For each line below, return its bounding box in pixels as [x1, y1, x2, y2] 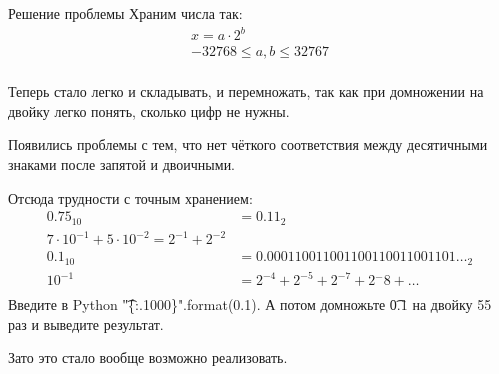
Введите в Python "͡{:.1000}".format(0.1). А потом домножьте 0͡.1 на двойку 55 [8, 294, 492, 315]
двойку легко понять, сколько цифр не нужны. [8, 100, 290, 121]
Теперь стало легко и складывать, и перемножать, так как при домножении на [8, 81, 484, 102]
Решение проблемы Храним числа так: [8, 3, 243, 23]
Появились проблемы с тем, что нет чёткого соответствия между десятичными [8, 134, 488, 155]
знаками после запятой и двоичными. [8, 153, 236, 174]
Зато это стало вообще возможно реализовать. [8, 347, 288, 368]
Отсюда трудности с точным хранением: [8, 187, 253, 208]
